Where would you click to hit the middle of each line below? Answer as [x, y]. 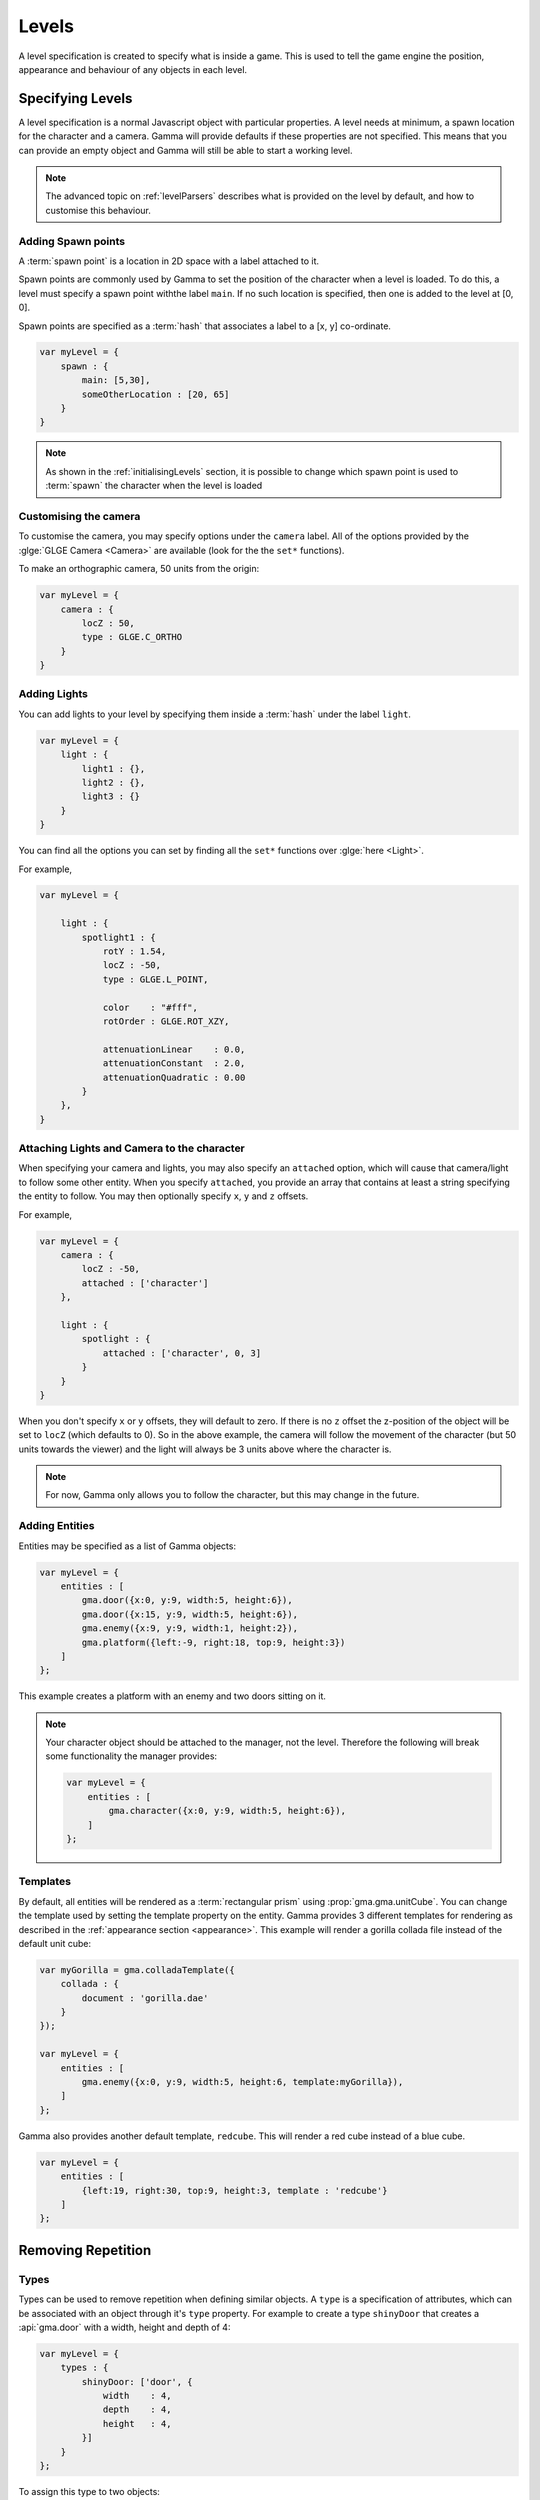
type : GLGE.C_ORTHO [132, 637]
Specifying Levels [75, 98]
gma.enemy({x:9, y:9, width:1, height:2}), [190, 1628]
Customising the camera [79, 516]
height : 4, [137, 2423]
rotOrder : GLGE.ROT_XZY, [166, 1021]
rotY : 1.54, [134, 951]
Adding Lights [53, 694]
